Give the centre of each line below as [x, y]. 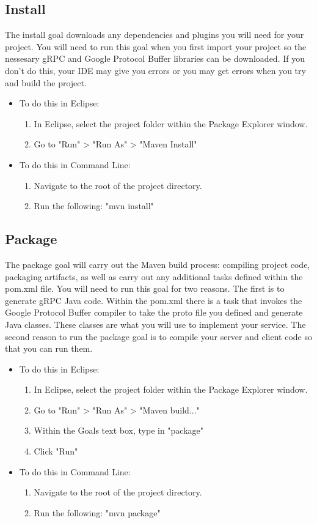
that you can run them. [49, 348]
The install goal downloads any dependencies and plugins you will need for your [155, 35]
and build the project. [46, 82]
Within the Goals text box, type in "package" [119, 430]
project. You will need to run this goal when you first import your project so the [156, 46]
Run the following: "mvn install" [94, 206]
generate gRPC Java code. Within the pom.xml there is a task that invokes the [154, 300]
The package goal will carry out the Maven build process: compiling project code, [158, 264]
